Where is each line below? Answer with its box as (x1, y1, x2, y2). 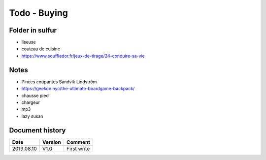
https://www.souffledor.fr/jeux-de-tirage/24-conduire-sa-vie (21, 53, 145, 59)
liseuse (21, 39, 36, 45)
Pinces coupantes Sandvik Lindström (21, 79, 97, 85)
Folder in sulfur (9, 26, 57, 34)
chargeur (21, 99, 40, 105)
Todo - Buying (9, 7, 68, 18)
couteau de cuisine (21, 46, 61, 52)
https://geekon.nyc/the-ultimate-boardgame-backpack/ (21, 86, 135, 92)
